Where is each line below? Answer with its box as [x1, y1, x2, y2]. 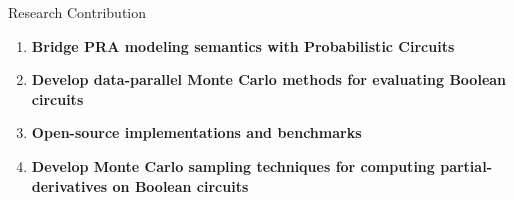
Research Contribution [8, 2, 147, 22]
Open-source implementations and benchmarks [31, 122, 362, 143]
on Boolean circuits [112, 175, 249, 196]
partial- [440, 155, 492, 176]
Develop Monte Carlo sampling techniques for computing [31, 155, 435, 176]
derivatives [31, 175, 108, 196]
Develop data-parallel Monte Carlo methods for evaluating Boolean [31, 69, 507, 90]
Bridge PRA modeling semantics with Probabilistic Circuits [31, 35, 455, 56]
